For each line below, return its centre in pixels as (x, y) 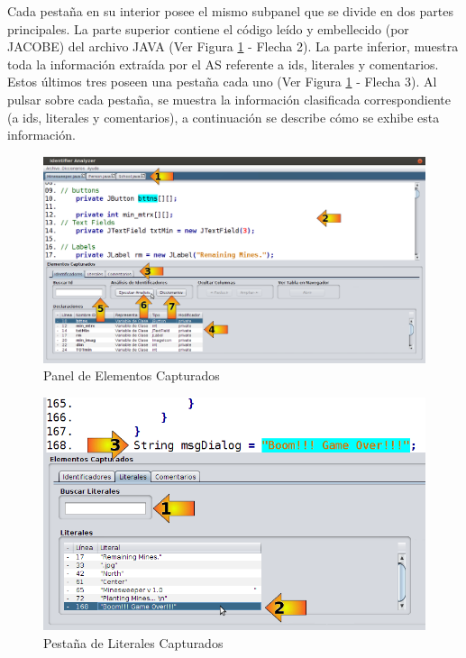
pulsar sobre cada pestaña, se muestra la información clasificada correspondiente (229, 99)
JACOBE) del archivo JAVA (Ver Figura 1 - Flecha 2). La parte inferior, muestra (233, 46)
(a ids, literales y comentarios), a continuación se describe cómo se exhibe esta (224, 117)
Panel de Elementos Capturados (132, 375)
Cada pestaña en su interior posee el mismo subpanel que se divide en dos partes (230, 11)
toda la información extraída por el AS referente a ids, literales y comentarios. (223, 64)
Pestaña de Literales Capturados (133, 643)
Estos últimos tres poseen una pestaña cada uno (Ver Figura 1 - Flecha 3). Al (222, 82)
